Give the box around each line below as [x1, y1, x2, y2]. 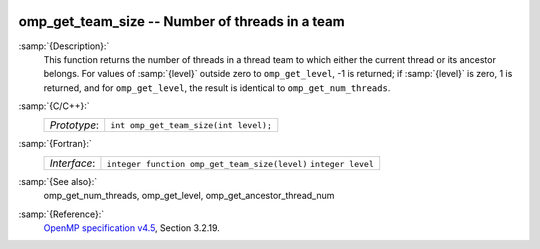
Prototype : [49, 118, 100, 132]
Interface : [49, 156, 96, 170]
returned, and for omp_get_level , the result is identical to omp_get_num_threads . [43, 81, 391, 94]
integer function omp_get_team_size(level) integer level [106, 158, 374, 169]
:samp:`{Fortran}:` [18, 138, 92, 150]
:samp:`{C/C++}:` [18, 100, 90, 112]
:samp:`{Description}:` [18, 40, 110, 52]
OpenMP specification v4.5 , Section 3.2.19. [43, 222, 220, 234]
